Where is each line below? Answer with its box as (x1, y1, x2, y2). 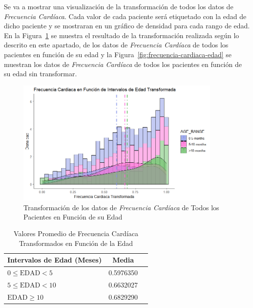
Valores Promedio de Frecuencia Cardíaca (14, 228, 139, 238)
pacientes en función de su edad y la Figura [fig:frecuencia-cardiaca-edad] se (4, 49, 232, 59)
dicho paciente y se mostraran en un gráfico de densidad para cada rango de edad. (4, 21, 250, 31)
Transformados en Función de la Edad (19, 238, 133, 248)
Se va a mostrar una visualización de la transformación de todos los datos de (4, 1, 233, 11)
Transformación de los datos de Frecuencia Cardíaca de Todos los (23, 202, 219, 212)
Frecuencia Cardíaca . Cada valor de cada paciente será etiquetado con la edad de (4, 11, 247, 21)
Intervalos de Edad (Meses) (7, 255, 102, 265)
